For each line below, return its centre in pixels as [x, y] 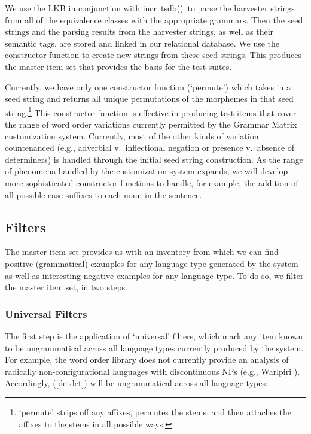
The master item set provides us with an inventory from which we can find [142, 252]
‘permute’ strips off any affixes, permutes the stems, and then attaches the [155, 412]
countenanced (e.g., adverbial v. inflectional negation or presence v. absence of [150, 148]
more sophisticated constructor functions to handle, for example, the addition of [152, 182]
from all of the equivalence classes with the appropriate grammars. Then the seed [154, 19]
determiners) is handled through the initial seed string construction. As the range [154, 159]
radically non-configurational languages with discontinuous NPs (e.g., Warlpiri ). [153, 371]
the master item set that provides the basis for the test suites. [118, 66]
